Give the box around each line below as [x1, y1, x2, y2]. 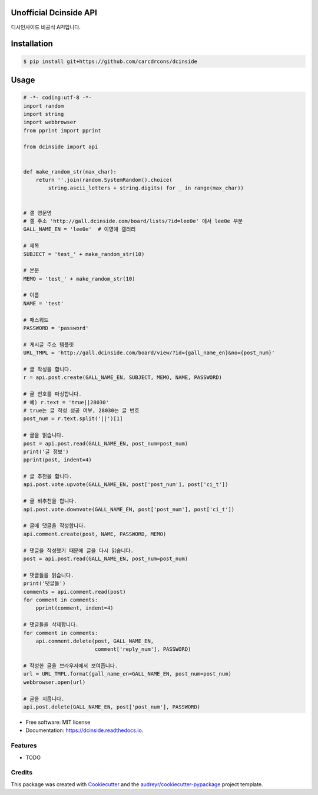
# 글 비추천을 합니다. [23, 498, 77, 504]
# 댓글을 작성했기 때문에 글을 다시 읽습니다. [23, 547, 134, 554]
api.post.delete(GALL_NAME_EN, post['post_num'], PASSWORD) [23, 704, 201, 710]
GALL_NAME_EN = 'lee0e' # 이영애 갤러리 [23, 226, 136, 232]
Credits [11, 769, 32, 777]
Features [11, 741, 37, 750]
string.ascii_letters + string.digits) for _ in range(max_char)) [48, 185, 244, 191]
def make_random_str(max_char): [23, 168, 117, 175]
